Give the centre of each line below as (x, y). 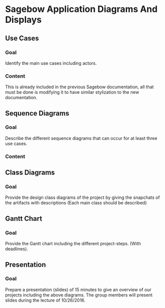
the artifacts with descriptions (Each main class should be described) (76, 203)
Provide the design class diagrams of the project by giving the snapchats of (82, 197)
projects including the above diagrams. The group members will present (79, 295)
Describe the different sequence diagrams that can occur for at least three (81, 138)
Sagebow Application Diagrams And (82, 9)
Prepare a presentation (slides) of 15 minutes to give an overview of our (78, 290)
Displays (24, 20)
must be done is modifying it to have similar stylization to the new (72, 92)
